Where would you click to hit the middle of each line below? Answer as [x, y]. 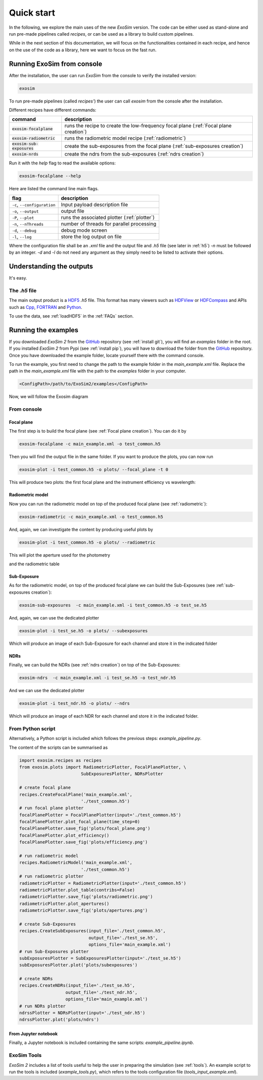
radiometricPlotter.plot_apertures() [64, 903]
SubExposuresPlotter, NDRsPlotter [122, 774]
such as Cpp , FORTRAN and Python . [46, 307]
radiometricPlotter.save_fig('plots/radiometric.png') [86, 897]
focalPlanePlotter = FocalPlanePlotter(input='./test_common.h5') [100, 815]
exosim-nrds [25, 154]
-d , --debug [24, 230]
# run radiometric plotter [51, 876]
